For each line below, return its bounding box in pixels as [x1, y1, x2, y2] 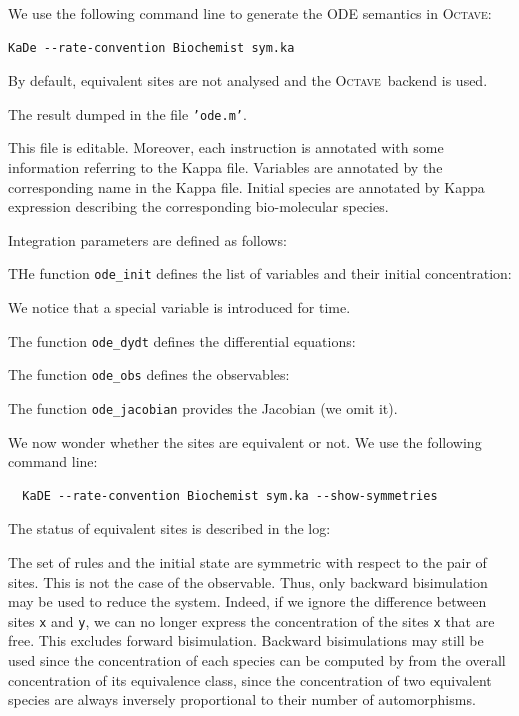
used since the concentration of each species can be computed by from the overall [8, 650, 506, 671]
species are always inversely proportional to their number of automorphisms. [8, 689, 476, 710]
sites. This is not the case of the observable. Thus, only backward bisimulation [8, 571, 488, 592]
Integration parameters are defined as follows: [8, 229, 287, 250]
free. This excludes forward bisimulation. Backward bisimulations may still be [8, 630, 484, 651]
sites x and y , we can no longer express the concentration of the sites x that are [8, 610, 495, 631]
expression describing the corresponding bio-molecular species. [8, 196, 389, 217]
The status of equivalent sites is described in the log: [8, 518, 331, 539]
